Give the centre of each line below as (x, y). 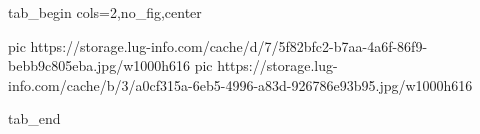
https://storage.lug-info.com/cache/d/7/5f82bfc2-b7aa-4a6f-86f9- (229, 45)
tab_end (34, 118)
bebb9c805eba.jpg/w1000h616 (99, 65)
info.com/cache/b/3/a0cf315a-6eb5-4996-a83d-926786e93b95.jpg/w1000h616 (240, 84)
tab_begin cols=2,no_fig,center (105, 12)
